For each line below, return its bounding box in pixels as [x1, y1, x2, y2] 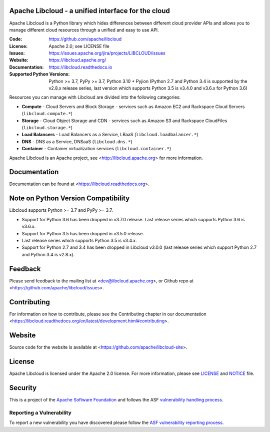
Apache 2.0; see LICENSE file [48, 43, 109, 49]
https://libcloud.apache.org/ [48, 57, 106, 63]
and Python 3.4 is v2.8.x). [21, 251, 75, 257]
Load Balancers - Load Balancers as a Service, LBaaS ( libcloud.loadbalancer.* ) [21, 132, 198, 138]
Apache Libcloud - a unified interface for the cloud [9, 7, 170, 15]
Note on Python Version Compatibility [9, 194, 130, 203]
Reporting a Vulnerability [9, 409, 72, 416]
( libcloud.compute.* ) [21, 111, 72, 117]
